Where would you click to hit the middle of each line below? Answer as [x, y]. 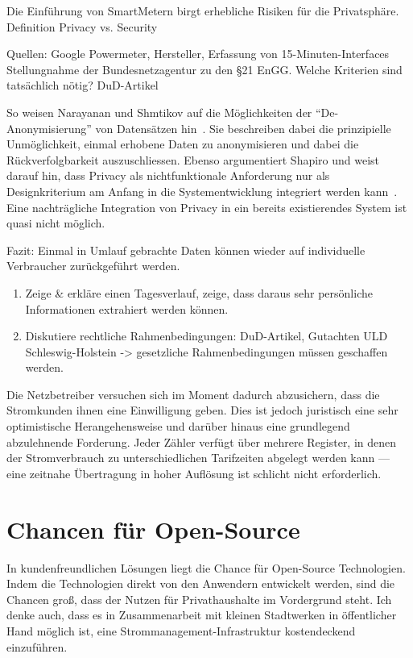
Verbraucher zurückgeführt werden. [93, 266]
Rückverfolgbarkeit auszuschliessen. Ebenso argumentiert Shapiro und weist [193, 159]
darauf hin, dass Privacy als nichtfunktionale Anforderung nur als [168, 175]
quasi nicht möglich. [56, 223]
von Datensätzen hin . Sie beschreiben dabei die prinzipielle [243, 128]
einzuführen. [37, 646]
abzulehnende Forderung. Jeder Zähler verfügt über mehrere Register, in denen [202, 441]
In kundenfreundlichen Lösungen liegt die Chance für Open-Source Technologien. [206, 567]
